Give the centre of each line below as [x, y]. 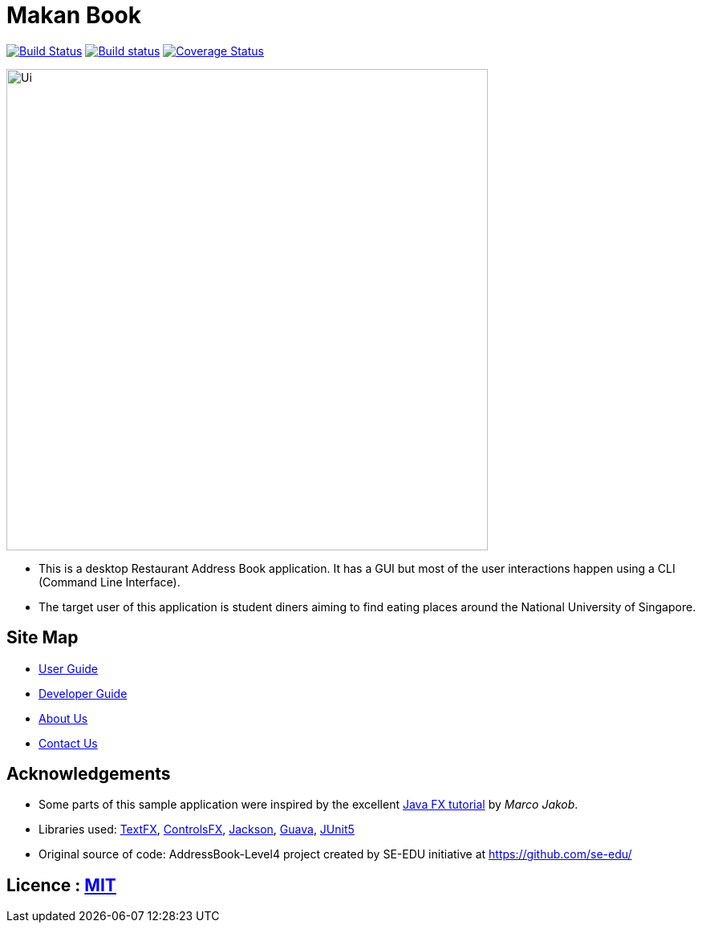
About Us [63, 718]
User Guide [69, 668]
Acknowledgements [89, 774]
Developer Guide [83, 693]
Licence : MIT [61, 885]
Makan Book [74, 15]
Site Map [43, 638]
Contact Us [68, 743]
